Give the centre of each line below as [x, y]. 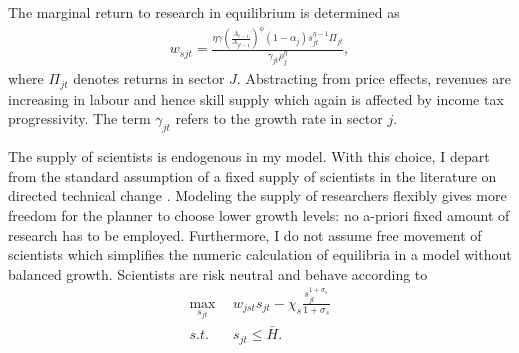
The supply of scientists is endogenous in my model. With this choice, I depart [249, 156]
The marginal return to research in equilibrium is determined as [204, 12]
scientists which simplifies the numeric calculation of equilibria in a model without [260, 254]
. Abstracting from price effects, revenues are [374, 78]
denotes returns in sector [149, 78]
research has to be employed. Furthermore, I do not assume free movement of [245, 234]
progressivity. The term [79, 118]
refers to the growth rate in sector [279, 118]
